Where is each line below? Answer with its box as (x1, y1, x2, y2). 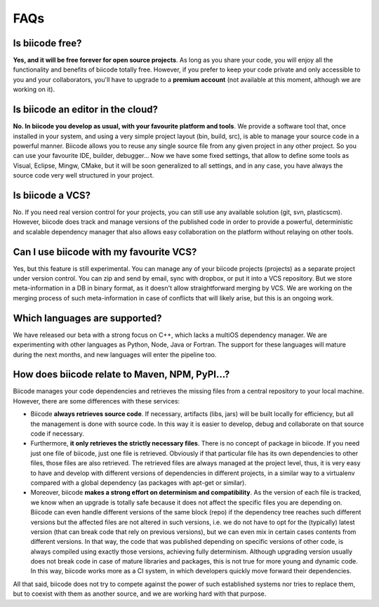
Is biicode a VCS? (13, 189, 91, 201)
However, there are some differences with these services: (13, 396, 180, 405)
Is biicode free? (13, 37, 82, 49)
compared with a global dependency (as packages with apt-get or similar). (30, 478, 247, 487)
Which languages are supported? (13, 312, 162, 324)
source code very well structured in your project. (13, 171, 154, 180)
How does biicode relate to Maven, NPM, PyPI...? (13, 368, 230, 380)
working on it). (13, 85, 55, 94)
